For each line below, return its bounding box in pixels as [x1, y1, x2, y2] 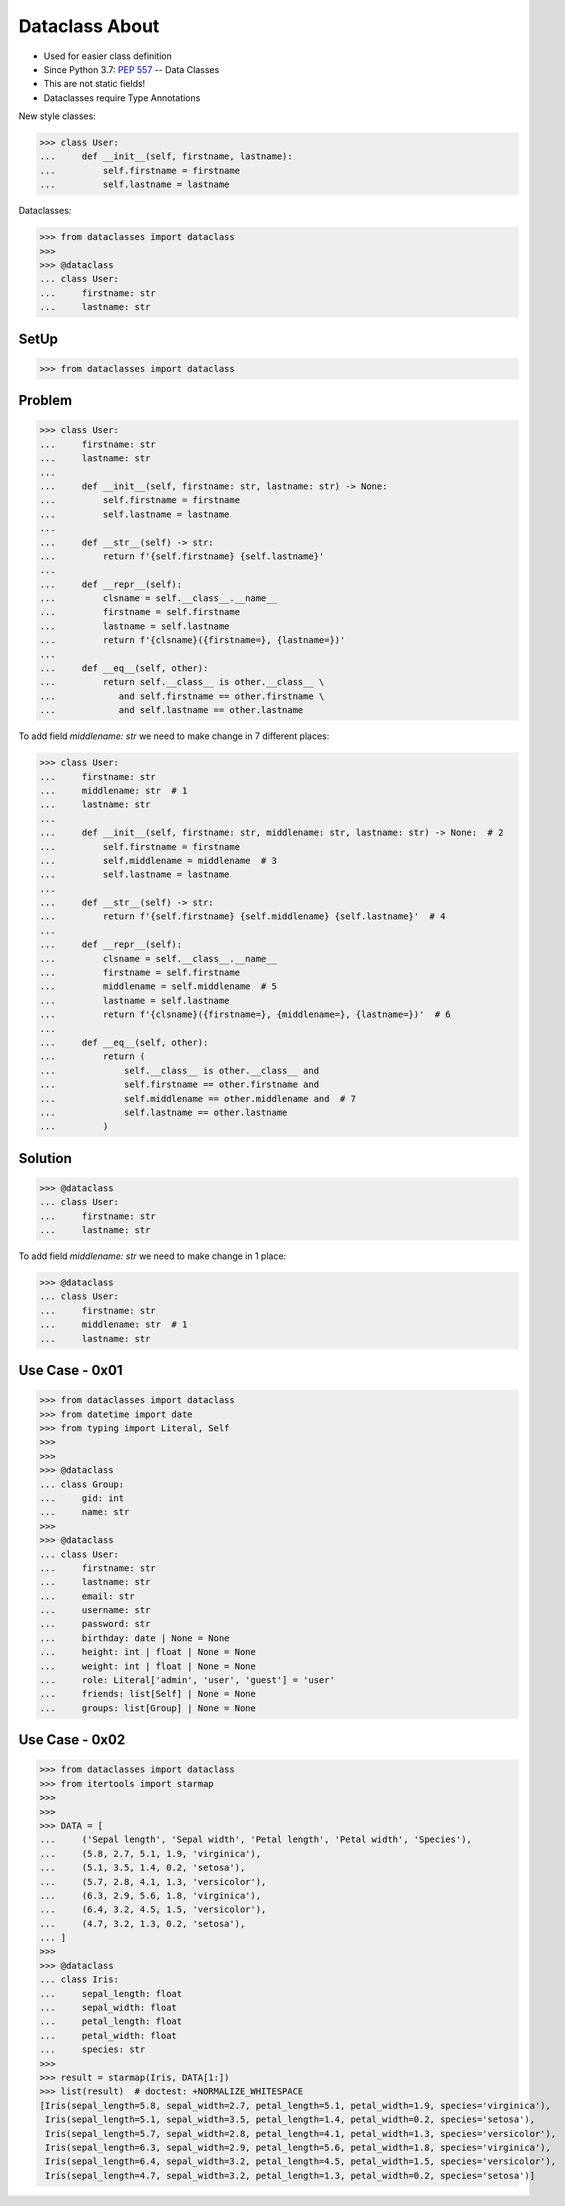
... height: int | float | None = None [39, 1646, 257, 1658]
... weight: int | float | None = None [39, 1660, 257, 1672]
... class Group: [39, 1478, 125, 1490]
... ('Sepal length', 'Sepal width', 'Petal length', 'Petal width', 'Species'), [39, 1834, 472, 1845]
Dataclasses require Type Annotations [43, 91, 201, 104]
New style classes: [18, 110, 97, 122]
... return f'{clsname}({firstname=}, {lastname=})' [39, 635, 346, 646]
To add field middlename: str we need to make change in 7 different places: [18, 730, 330, 742]
